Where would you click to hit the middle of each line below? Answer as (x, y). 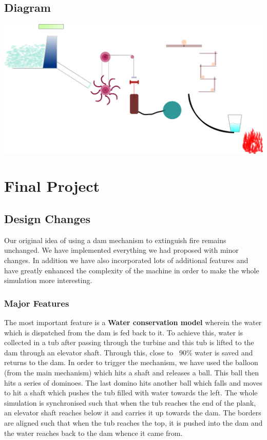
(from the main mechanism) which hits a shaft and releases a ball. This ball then (131, 373)
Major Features (37, 303)
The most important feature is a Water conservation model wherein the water (133, 322)
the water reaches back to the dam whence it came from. (93, 433)
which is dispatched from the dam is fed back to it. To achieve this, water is (124, 332)
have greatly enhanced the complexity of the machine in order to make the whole (132, 270)
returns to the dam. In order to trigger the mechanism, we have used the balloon (131, 362)
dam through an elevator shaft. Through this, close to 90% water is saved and (129, 352)
